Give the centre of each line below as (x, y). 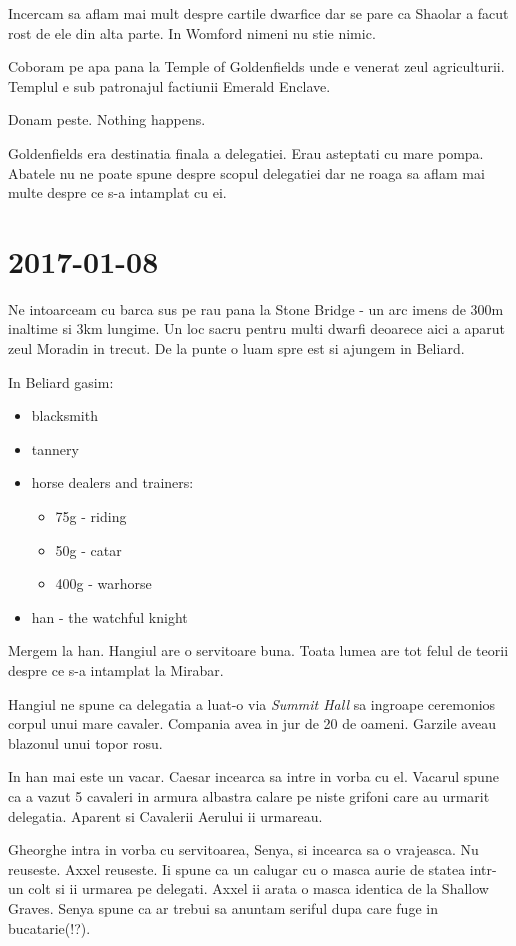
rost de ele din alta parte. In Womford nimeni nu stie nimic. (192, 32)
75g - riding (91, 516)
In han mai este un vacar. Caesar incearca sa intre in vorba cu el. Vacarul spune (253, 776)
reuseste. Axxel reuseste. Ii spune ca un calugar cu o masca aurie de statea (237, 868)
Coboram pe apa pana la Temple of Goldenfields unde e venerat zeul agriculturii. (256, 66)
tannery (55, 448)
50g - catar (88, 549)
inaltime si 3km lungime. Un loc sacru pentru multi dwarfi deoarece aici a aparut (256, 328)
